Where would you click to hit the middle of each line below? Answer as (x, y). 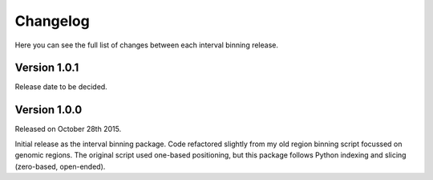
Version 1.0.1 (47, 68)
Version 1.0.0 (49, 110)
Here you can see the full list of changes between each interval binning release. (146, 45)
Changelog (52, 21)
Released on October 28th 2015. (68, 129)
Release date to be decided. (61, 87)
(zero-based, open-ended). (60, 166)
